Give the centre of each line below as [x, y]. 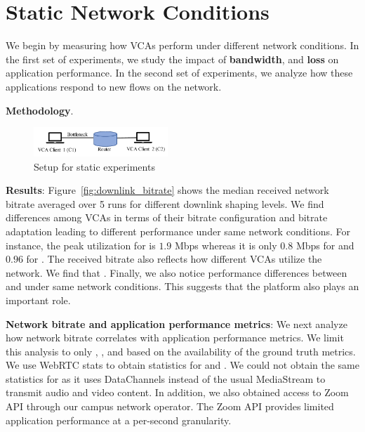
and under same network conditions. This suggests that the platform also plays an [182, 286]
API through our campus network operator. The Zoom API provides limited [170, 406]
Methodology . [40, 110]
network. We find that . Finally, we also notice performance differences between [177, 272]
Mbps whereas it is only [226, 245]
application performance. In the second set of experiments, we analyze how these [179, 73]
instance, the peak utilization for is [81, 245]
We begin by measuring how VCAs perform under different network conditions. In [182, 45]
